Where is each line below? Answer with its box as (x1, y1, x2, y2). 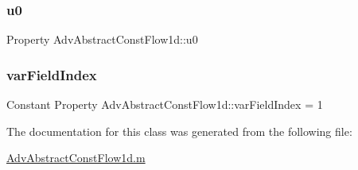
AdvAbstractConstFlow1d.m (6, 149, 146, 166)
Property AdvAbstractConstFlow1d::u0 (6, 31, 198, 48)
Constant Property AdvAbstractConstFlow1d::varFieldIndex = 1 (6, 96, 323, 113)
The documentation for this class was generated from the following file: (6, 122, 352, 139)
